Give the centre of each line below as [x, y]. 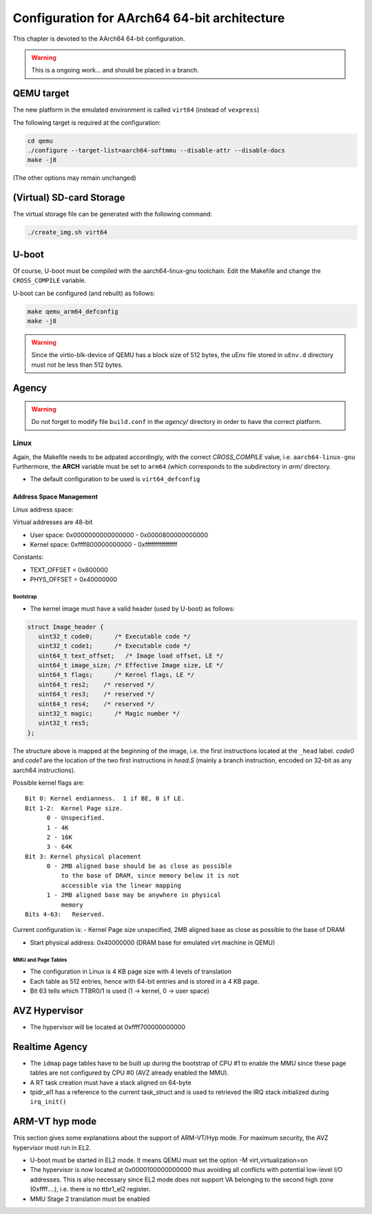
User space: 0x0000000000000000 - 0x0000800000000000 [119, 535]
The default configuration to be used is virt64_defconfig [115, 479]
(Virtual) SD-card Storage [69, 198]
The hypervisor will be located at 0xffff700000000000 [108, 1026]
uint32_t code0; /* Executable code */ [114, 636]
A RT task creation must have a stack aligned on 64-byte [111, 1082]
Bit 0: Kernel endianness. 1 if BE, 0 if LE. [105, 799]
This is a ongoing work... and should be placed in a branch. [115, 70]
